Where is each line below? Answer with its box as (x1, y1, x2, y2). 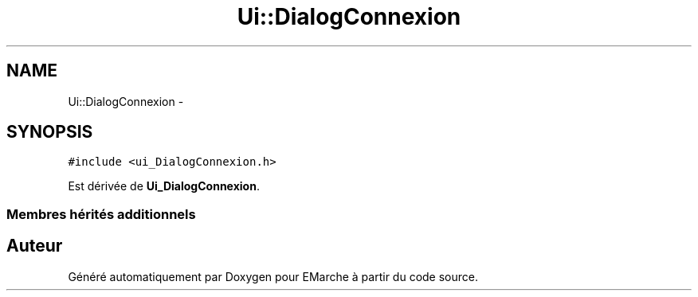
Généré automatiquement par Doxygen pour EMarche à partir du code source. (68, 269, 478, 283)
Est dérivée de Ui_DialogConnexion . (68, 179, 260, 193)
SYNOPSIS (6, 122, 93, 143)
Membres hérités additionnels (6, 205, 196, 222)
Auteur (6, 236, 63, 256)
